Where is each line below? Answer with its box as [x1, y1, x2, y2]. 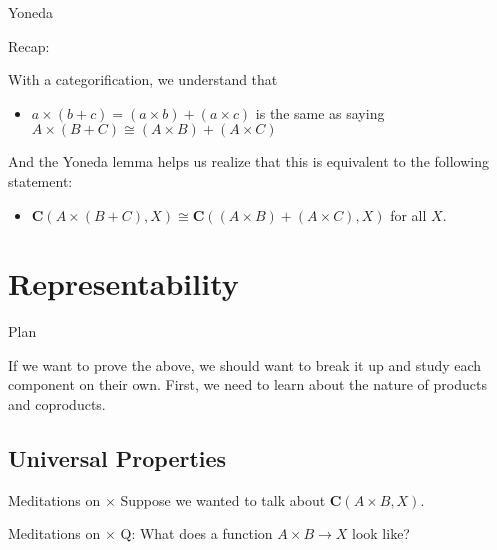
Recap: [8, 35, 50, 56]
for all [390, 204, 427, 225]
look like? [352, 523, 410, 544]
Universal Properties [8, 443, 227, 474]
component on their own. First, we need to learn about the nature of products [8, 374, 487, 395]
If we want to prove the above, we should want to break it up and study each [8, 354, 482, 375]
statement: [8, 170, 73, 191]
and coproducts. [8, 394, 106, 415]
